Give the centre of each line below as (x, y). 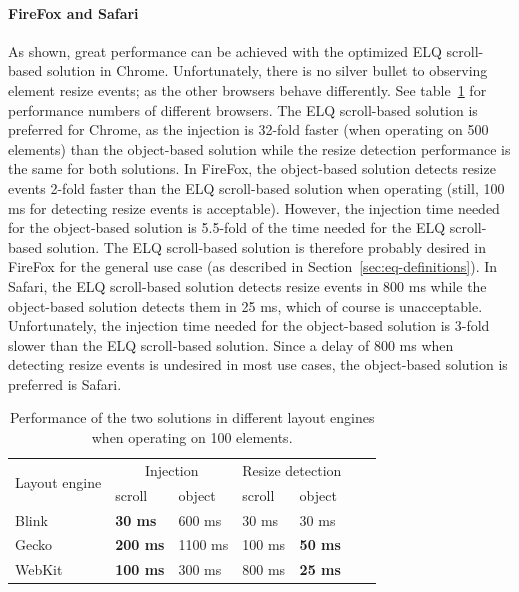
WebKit (39, 569)
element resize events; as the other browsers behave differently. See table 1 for (247, 89)
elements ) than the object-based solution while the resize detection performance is (259, 148)
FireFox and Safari (73, 12)
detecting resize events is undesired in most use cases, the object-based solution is (258, 364)
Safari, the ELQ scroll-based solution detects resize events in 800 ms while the (247, 285)
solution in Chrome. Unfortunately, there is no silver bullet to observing (267, 70)
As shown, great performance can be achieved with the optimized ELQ (225, 50)
